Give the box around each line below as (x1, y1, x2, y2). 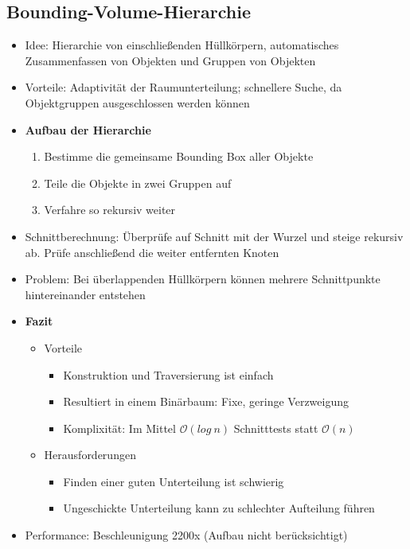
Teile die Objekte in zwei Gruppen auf (44, 174, 232, 191)
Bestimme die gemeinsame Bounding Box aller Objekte (44, 148, 314, 165)
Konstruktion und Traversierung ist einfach (63, 366, 274, 383)
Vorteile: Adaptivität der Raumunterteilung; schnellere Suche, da (25, 79, 342, 95)
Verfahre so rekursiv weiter (44, 201, 176, 218)
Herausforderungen (44, 446, 136, 463)
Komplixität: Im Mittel (63, 419, 176, 436)
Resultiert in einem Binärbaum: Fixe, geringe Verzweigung (63, 393, 349, 410)
